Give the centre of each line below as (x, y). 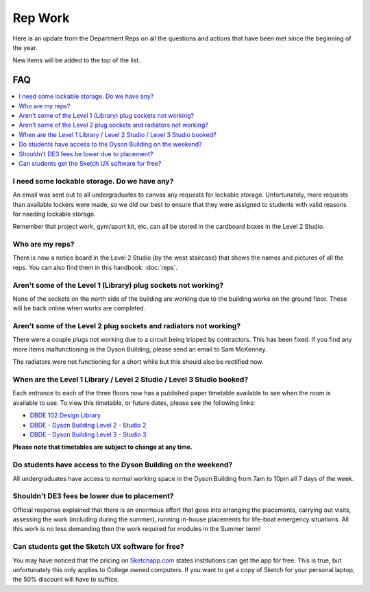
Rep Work (41, 18)
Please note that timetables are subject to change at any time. (102, 447)
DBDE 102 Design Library (65, 415)
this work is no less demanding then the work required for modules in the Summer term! (137, 529)
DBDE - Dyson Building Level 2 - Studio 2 (88, 425)
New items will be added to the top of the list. (76, 60)
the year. (25, 47)
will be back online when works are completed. (79, 308)
